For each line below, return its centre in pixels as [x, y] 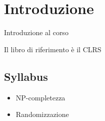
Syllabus [26, 76]
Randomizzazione [42, 114]
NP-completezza [40, 97]
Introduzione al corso [36, 32]
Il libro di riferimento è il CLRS [53, 49]
